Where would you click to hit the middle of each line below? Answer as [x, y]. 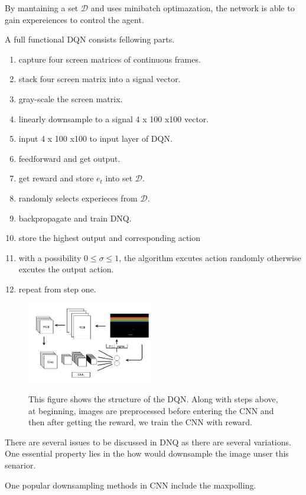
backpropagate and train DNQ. [75, 218]
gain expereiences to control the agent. [74, 19]
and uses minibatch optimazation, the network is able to [193, 8]
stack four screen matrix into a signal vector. [100, 79]
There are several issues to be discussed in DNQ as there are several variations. [148, 442]
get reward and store [56, 178]
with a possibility [50, 257]
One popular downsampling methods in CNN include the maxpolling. [131, 485]
